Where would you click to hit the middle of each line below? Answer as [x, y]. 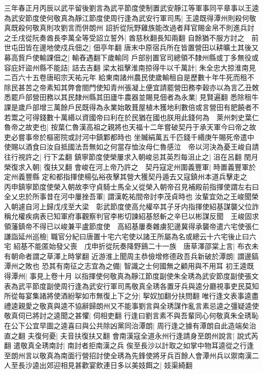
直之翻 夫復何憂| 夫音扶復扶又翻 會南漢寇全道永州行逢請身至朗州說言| [119, 335]
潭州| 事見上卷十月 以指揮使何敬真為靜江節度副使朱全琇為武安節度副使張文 [135, 276]
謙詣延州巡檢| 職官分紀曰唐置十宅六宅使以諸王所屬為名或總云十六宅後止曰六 [130, 236]
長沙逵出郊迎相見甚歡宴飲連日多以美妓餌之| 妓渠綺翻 [105, 365]
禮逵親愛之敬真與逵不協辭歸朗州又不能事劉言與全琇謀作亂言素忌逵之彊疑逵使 [131, 305]
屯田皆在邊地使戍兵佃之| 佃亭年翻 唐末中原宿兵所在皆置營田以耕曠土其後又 [135, 47]
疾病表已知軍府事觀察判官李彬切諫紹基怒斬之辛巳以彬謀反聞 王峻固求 [142, 216]
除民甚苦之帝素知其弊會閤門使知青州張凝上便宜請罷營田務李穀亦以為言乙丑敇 [131, 87]
